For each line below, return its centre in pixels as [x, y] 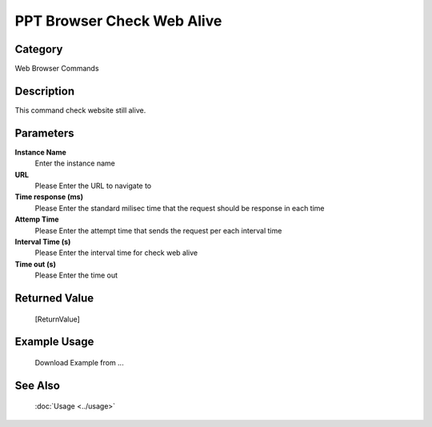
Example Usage [54, 342]
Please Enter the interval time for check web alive [116, 253]
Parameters [44, 133]
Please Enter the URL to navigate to [93, 186]
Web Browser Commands [57, 69]
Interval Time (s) [43, 241]
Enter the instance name [75, 163]
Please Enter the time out [76, 275]
